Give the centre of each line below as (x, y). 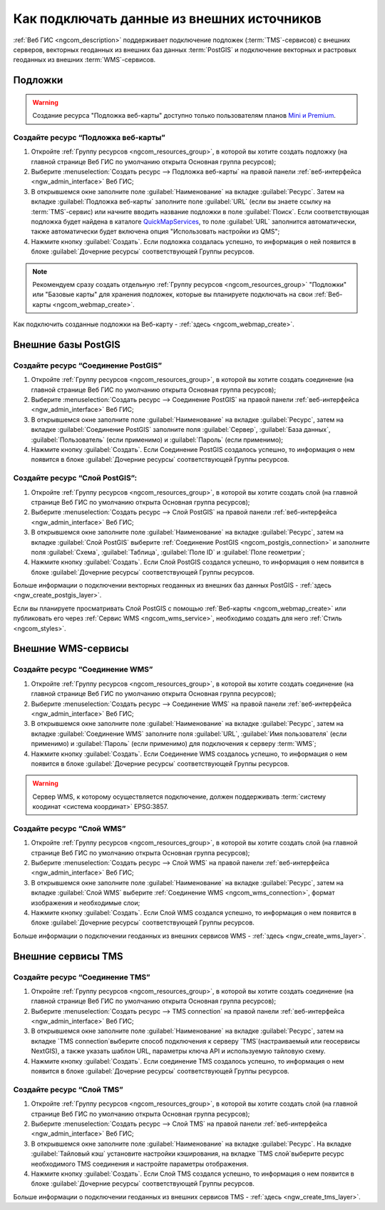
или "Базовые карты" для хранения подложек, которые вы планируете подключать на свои (173, 294)
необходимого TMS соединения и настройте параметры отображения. (140, 1164)
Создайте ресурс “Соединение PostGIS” (88, 365)
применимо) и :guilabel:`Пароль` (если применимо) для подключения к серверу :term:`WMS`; (174, 744)
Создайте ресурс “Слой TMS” (68, 1089)
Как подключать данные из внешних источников (168, 19)
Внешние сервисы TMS (68, 956)
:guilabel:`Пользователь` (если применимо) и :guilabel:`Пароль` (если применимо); (157, 440)
